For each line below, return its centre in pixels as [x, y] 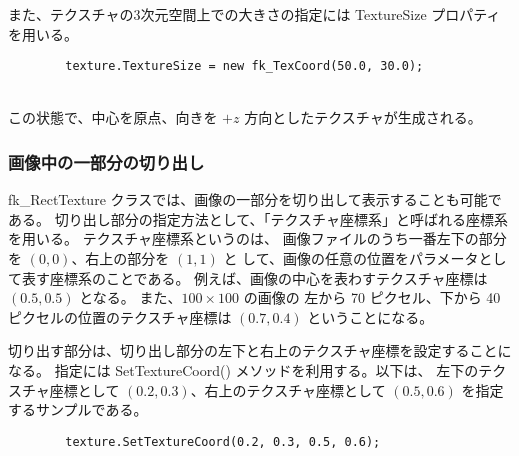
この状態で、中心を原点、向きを [113, 117]
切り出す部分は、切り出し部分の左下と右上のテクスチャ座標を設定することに [260, 350]
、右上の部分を [120, 258]
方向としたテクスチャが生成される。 [363, 117]
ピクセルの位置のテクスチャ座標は [120, 316]
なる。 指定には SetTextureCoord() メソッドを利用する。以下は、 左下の [243, 370]
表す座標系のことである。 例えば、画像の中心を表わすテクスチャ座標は [254, 277]
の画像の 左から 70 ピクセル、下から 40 [372, 297]
